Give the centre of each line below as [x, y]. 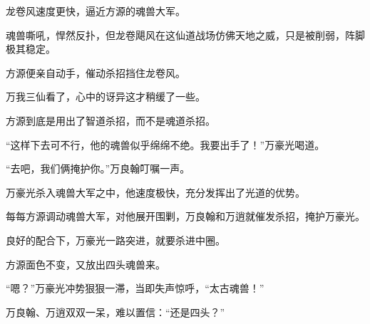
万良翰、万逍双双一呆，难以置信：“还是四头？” [115, 312]
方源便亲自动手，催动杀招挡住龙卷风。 [96, 72]
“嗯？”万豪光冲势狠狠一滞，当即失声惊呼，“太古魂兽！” [135, 288]
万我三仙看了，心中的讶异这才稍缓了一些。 [106, 96]
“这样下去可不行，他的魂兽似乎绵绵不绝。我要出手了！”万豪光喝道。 [165, 144]
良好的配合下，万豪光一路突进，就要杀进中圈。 [115, 240]
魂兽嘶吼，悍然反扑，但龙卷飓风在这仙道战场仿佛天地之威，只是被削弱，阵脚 [185, 35]
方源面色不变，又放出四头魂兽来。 [86, 264]
